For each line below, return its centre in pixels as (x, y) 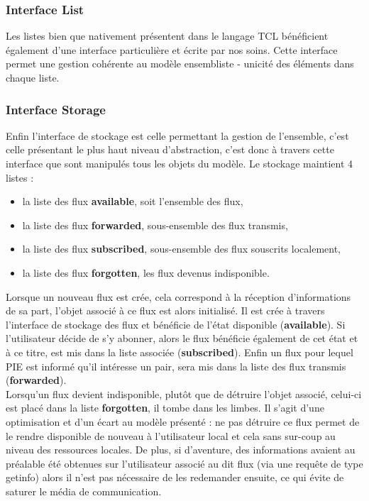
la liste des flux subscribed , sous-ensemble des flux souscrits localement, (181, 249)
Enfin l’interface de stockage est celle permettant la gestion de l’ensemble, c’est (177, 135)
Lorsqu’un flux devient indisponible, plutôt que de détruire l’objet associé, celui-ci (184, 393)
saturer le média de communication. (84, 491)
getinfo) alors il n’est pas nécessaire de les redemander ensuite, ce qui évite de (175, 477)
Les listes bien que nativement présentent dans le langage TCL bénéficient (167, 36)
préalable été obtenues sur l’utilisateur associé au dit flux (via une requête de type (184, 463)
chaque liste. (33, 77)
